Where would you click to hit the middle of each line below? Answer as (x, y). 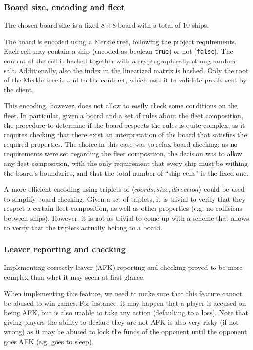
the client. (19, 89)
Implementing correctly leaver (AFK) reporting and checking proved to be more (123, 267)
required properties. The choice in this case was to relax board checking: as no (121, 144)
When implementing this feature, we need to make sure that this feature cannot (123, 293)
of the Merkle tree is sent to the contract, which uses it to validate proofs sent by (125, 80)
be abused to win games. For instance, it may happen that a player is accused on (125, 303)
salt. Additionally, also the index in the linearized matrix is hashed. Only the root (126, 70)
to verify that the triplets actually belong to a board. (83, 227)
